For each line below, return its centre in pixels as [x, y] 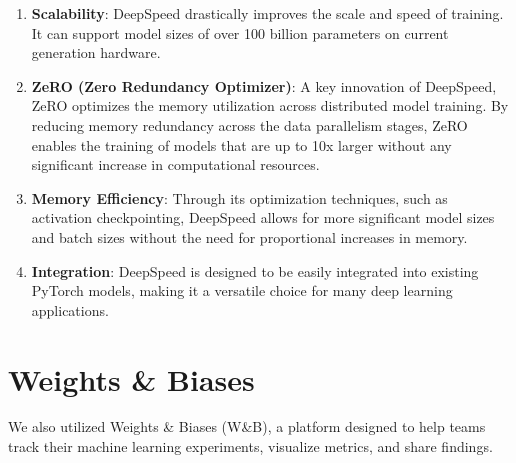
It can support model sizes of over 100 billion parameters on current [240, 32]
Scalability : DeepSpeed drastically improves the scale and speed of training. [267, 13]
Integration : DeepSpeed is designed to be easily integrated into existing [255, 270]
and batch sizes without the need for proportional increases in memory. [249, 236]
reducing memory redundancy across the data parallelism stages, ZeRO [249, 124]
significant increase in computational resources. [175, 164]
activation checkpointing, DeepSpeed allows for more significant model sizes [263, 217]
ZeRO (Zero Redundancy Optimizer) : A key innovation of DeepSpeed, [264, 85]
